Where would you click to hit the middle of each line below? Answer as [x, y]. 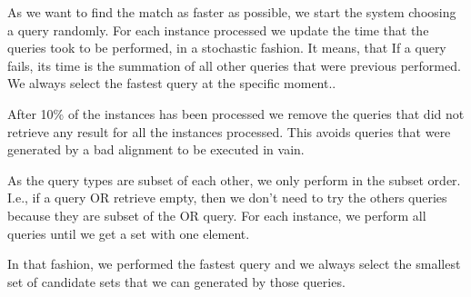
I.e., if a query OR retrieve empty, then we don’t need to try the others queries [227, 198]
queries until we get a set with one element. [129, 233]
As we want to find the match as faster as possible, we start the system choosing [232, 12]
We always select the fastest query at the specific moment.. [172, 83]
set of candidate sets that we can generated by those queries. [176, 281]
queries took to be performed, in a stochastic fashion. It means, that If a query [227, 48]
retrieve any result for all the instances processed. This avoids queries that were [229, 131]
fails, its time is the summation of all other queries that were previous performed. [234, 65]
